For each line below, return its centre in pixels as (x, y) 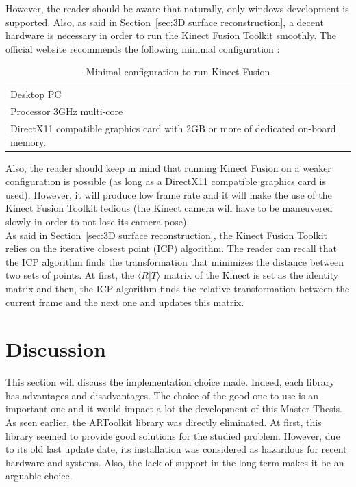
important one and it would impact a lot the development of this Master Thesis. (174, 409)
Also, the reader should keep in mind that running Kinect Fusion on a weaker (168, 167)
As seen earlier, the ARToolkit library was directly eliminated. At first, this (164, 422)
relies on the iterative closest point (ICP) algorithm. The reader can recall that (171, 248)
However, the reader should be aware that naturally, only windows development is (177, 8)
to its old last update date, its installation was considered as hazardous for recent (176, 449)
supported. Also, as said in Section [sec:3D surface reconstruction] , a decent (165, 22)
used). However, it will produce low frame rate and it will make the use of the (169, 194)
